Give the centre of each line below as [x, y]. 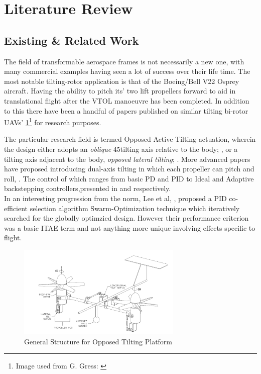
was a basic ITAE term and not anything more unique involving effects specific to [130, 227]
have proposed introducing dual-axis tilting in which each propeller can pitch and [129, 169]
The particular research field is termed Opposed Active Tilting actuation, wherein [130, 139]
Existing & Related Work [72, 40]
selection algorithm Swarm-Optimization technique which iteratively [135, 208]
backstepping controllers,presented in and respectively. [88, 188]
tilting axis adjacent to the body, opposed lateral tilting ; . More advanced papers [127, 159]
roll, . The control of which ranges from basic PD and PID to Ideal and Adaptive [129, 178]
